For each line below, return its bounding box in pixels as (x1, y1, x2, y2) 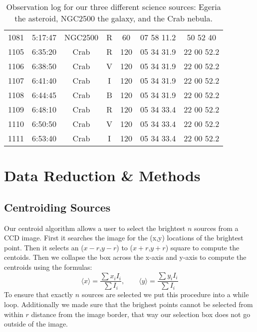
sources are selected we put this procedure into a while (81, 289, 249, 300)
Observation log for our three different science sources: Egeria (6, 1, 221, 12)
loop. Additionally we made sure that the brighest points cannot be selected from (4, 299, 253, 309)
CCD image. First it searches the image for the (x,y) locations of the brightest (4, 232, 244, 243)
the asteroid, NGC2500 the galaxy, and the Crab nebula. (14, 12, 213, 24)
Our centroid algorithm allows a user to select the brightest (4, 222, 186, 233)
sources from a (194, 222, 239, 233)
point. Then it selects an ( (4, 242, 84, 252)
